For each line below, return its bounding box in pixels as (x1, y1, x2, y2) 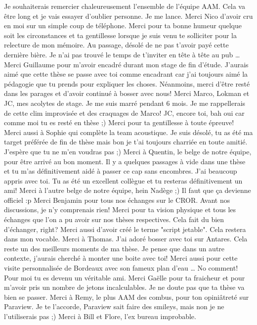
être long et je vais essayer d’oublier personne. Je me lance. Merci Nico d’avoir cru (4, 10, 253, 21)
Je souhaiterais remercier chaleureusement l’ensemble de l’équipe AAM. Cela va (4, 1, 245, 11)
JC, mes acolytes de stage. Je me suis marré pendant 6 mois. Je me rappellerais (4, 97, 246, 108)
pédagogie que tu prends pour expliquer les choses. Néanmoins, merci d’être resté (4, 78, 250, 89)
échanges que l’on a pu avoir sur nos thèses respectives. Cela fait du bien (4, 214, 224, 225)
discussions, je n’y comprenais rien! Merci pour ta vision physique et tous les (4, 204, 236, 215)
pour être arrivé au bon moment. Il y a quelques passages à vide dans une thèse (4, 156, 246, 166)
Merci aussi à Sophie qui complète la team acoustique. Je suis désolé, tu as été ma (4, 127, 253, 137)
